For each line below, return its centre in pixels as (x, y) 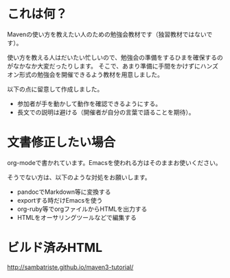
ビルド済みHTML (55, 248)
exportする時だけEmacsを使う (60, 200)
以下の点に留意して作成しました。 (55, 89)
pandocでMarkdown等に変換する (64, 192)
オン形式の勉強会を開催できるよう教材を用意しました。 (85, 74)
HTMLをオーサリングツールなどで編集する (77, 217)
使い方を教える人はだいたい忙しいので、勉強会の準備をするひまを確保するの (115, 57)
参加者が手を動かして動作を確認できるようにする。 (89, 103)
